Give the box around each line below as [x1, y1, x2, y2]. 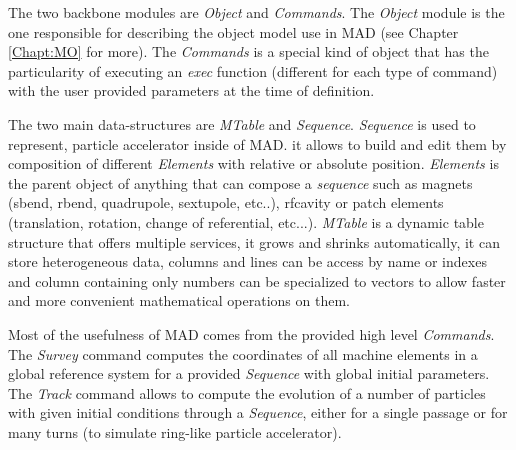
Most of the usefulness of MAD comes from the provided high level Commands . [8, 323, 495, 344]
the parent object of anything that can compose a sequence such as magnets [8, 172, 473, 193]
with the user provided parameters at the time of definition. [8, 80, 375, 101]
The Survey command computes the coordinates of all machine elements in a [8, 343, 478, 364]
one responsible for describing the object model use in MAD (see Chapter [8, 21, 459, 42]
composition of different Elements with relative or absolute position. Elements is [8, 153, 499, 174]
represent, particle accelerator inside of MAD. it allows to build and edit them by [8, 133, 507, 154]
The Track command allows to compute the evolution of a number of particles [8, 382, 486, 403]
